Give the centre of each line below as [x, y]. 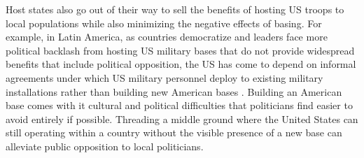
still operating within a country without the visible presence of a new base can [174, 132]
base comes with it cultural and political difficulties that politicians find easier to [179, 105]
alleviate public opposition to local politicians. [105, 146]
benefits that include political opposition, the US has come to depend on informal [181, 64]
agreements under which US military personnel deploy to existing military [164, 77]
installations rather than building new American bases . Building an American [174, 91]
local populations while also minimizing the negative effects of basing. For [164, 23]
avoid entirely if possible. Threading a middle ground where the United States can [182, 118]
